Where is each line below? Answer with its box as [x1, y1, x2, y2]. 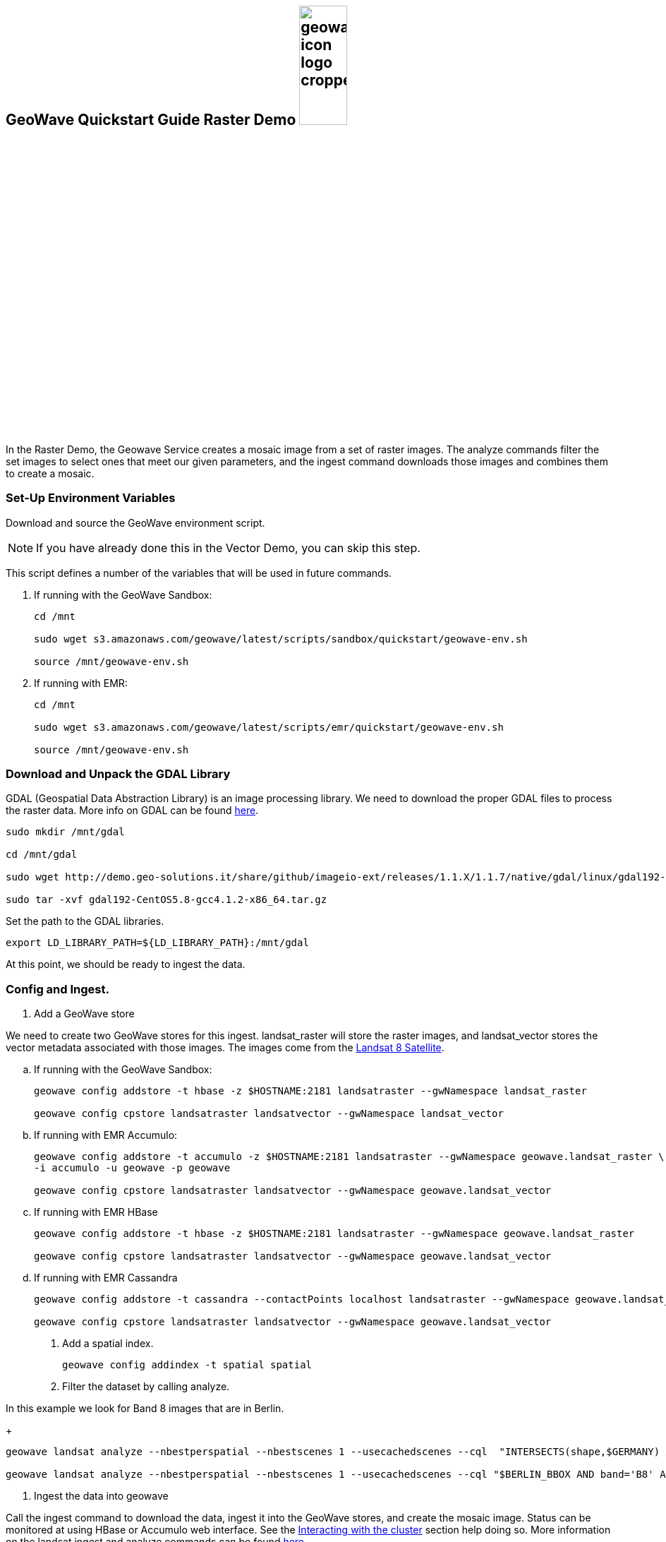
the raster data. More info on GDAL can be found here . [6, 804, 259, 817]
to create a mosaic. [6, 467, 95, 479]
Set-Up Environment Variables [6, 491, 176, 506]
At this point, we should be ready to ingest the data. [6, 958, 246, 971]
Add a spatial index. [62, 1337, 154, 1350]
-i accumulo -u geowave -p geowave [34, 1162, 231, 1174]
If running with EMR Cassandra [34, 1272, 178, 1284]
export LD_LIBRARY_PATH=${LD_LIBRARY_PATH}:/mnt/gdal [6, 937, 309, 949]
